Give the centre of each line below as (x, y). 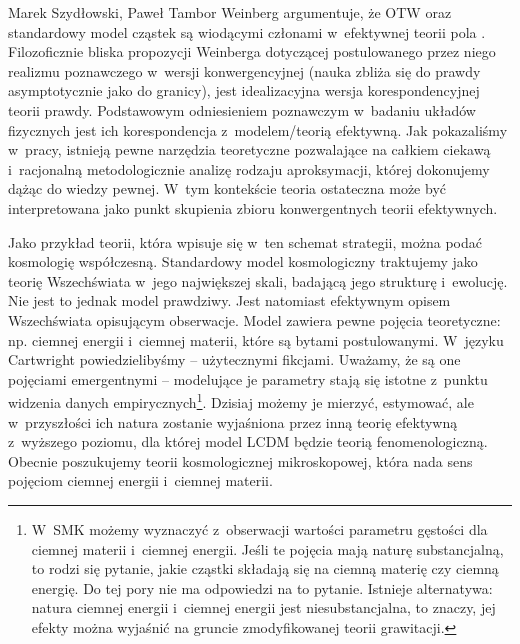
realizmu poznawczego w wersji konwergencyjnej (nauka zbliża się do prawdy (244, 70)
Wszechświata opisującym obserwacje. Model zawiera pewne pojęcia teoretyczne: (254, 319)
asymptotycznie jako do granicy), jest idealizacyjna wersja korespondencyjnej (244, 90)
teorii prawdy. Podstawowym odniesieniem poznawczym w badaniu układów (242, 109)
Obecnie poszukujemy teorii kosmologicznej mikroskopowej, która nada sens (240, 460)
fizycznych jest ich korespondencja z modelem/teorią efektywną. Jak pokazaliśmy (258, 129)
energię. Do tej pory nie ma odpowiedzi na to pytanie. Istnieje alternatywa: (262, 587)
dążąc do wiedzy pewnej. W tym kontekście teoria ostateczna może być (227, 188)
